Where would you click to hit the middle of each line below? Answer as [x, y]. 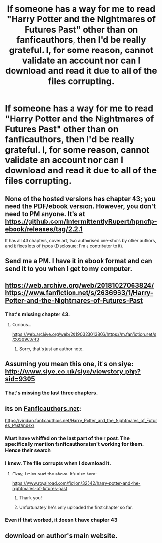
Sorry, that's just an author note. [51, 349]
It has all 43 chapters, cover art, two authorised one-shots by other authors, [81, 241]
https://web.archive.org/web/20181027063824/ [80, 285]
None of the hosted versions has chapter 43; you [80, 198]
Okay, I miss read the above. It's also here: [54, 474]
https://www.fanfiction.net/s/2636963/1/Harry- [79, 293]
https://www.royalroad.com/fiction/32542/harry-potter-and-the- [76, 483]
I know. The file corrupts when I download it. [58, 463]
